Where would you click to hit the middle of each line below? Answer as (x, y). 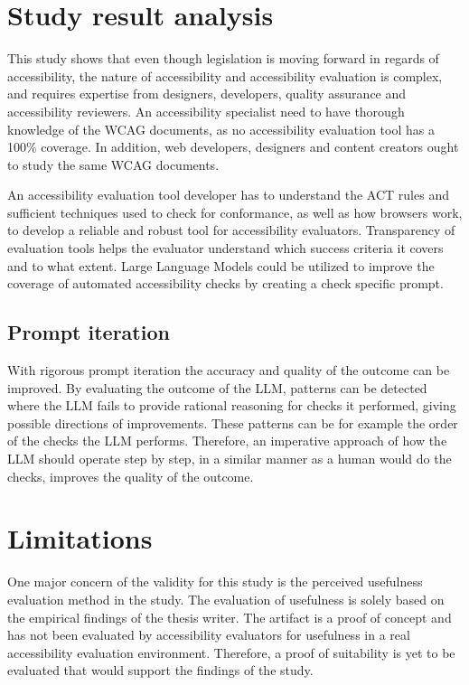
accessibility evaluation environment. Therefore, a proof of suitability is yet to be (231, 652)
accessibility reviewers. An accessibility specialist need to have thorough (206, 111)
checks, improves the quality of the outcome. (131, 476)
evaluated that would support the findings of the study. (160, 670)
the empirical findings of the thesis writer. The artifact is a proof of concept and (230, 617)
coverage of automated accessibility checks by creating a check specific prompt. (225, 283)
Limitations (80, 538)
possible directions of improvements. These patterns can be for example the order (233, 422)
